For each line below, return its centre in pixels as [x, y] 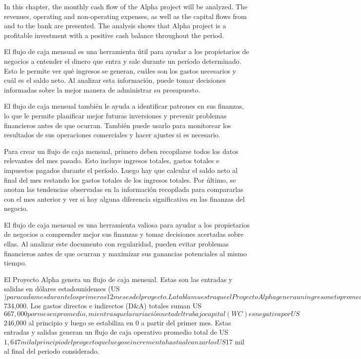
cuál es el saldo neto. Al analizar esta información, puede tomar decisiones [115, 80]
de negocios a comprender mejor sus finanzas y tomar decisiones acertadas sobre [124, 234]
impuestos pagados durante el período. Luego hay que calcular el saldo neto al [121, 170]
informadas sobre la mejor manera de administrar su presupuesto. [102, 89]
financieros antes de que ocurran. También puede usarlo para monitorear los [118, 125]
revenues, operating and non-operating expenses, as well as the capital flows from [125, 16]
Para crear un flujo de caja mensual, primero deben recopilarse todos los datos [121, 151]
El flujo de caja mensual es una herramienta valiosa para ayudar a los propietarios [127, 224]
